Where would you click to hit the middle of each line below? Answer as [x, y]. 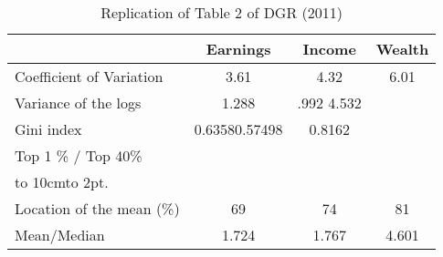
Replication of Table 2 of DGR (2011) [221, 12]
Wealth [402, 49]
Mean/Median [60, 235]
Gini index [48, 129]
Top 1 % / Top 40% [79, 155]
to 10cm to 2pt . [62, 182]
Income [329, 49]
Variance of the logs [78, 103]
